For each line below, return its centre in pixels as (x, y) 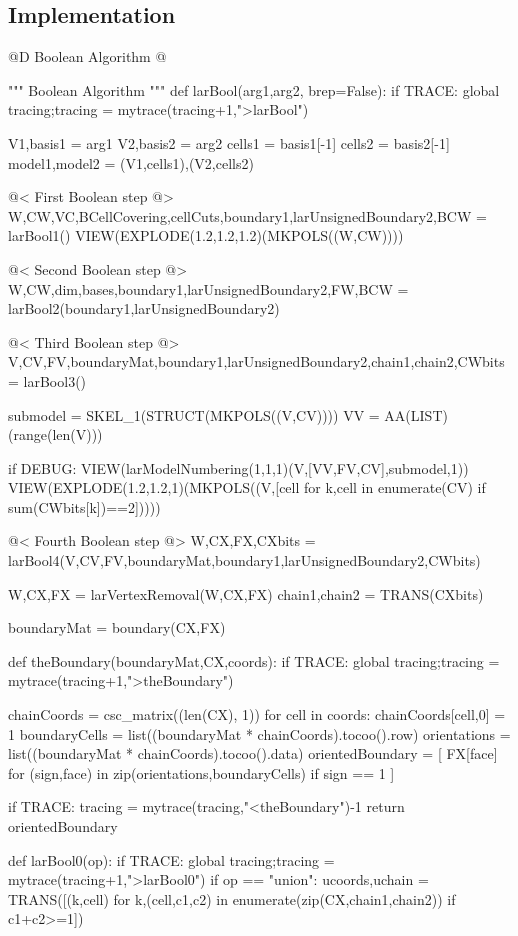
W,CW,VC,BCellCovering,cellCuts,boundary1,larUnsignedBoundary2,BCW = (247, 215)
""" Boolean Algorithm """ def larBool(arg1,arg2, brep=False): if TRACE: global (254, 89)
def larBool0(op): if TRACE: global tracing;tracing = (171, 859)
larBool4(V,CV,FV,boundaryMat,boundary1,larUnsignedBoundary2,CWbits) (244, 560)
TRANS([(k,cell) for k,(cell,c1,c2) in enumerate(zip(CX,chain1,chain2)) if (232, 898)
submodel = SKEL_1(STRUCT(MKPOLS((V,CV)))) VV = (194, 414)
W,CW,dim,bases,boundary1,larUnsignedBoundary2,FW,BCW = (208, 288)
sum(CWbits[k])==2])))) (84, 506)
